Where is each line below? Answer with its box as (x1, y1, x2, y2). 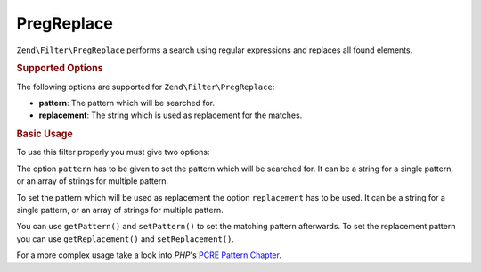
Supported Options (16, 62, 103, 75)
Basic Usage (16, 128, 73, 140)
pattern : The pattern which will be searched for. (38, 97, 216, 108)
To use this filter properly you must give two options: (16, 147, 210, 158)
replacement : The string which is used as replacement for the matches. (38, 110, 303, 120)
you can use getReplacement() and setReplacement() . (16, 233, 235, 244)
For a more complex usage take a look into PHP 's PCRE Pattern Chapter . (16, 250, 282, 260)
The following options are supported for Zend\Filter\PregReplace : (16, 81, 275, 92)
